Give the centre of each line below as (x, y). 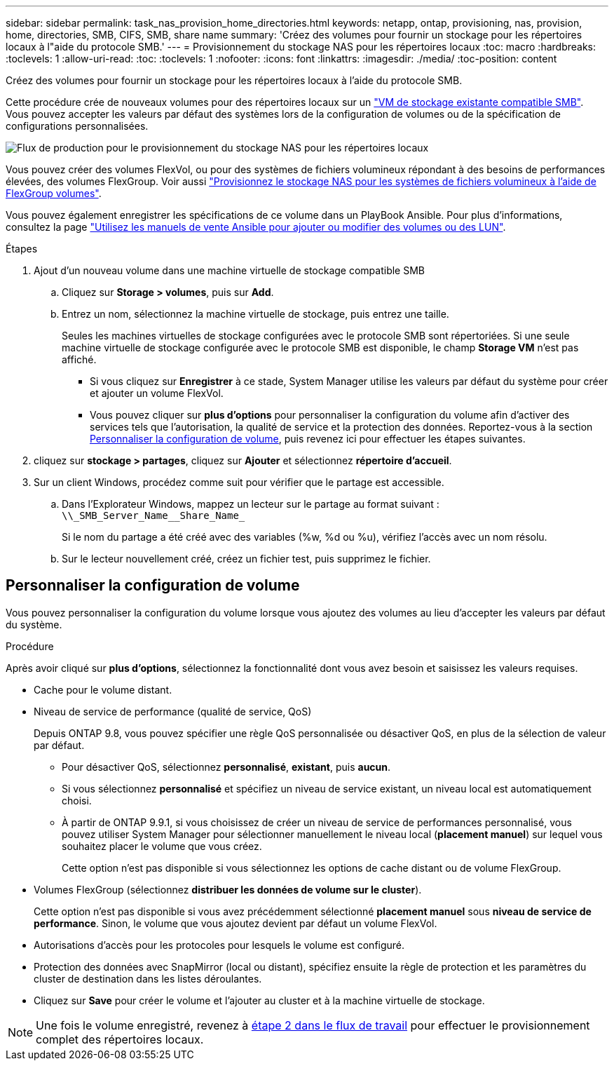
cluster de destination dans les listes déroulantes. (148, 978)
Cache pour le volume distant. (103, 689)
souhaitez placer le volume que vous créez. (162, 846)
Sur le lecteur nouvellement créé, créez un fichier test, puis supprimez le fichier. (246, 559)
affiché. (79, 359)
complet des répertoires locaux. (120, 1039)
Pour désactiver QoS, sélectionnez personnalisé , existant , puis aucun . (226, 767)
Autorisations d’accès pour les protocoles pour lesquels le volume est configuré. (219, 945)
